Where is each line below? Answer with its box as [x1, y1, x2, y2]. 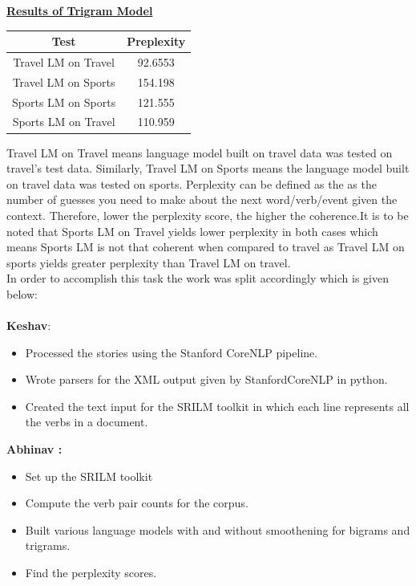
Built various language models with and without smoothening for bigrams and [25, 521, 410, 538]
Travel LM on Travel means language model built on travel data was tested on [6, 144, 393, 161]
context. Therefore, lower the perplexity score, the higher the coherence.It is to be [6, 206, 409, 223]
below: [6, 285, 38, 302]
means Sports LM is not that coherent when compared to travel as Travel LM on [6, 238, 405, 255]
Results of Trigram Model [6, 2, 153, 18]
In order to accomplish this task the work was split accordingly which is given [6, 270, 389, 287]
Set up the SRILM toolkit [25, 467, 153, 484]
